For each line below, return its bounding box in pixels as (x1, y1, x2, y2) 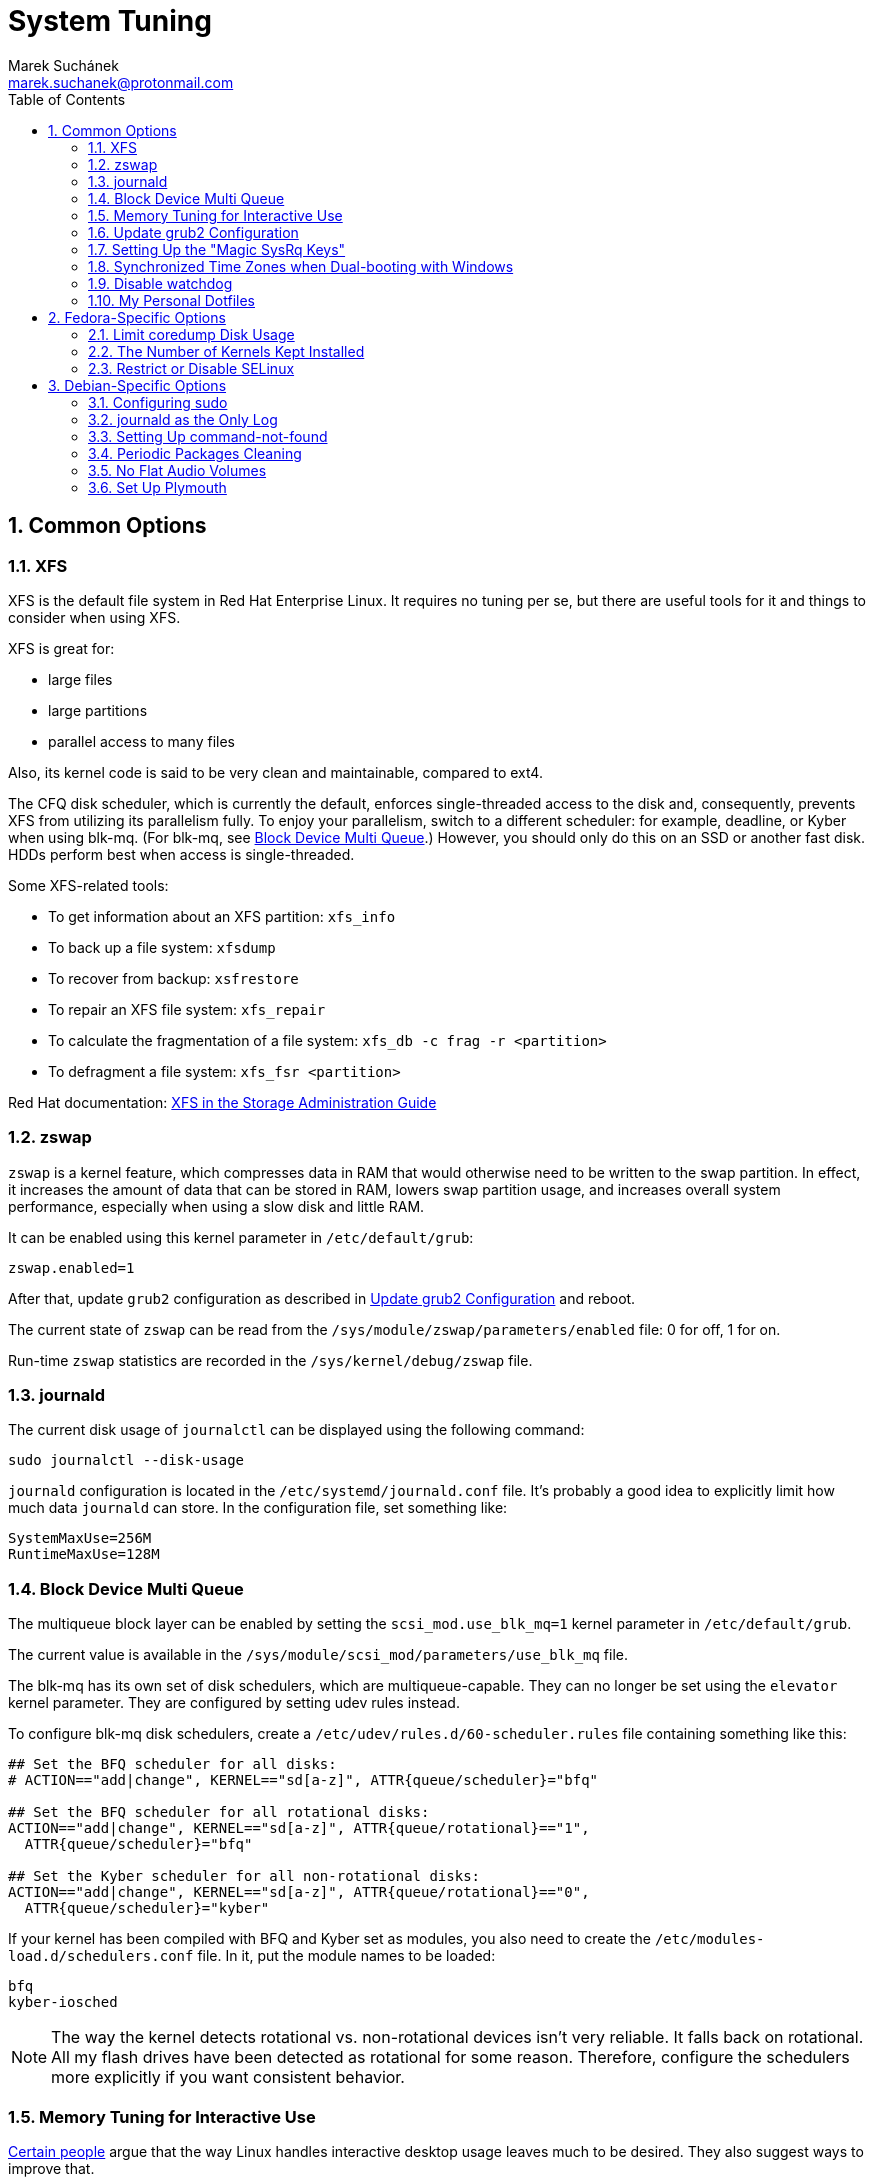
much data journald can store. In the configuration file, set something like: (8, 1499, 508, 1517)
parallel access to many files (48, 732, 235, 750)
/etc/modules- (654, 1931, 765, 1948)
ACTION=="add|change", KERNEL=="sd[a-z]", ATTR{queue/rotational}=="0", (8, 1884, 590, 1901)
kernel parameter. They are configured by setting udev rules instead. (8, 1694, 460, 1712)
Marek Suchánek (8, 56, 119, 74)
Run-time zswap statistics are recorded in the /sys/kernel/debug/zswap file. (8, 1351, 533, 1369)
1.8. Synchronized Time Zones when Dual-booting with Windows (88, 257, 514, 275)
